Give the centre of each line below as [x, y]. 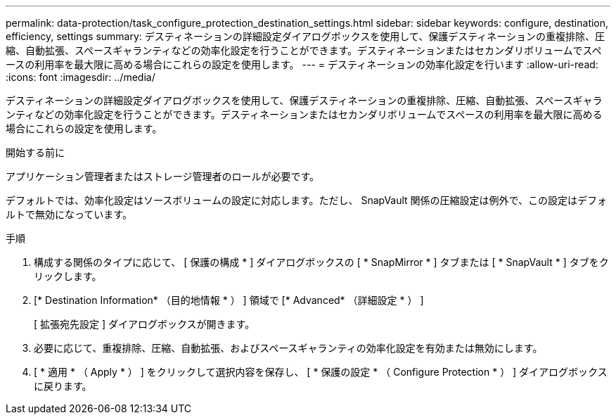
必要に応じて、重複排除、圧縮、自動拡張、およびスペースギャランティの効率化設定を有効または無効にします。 [288, 348]
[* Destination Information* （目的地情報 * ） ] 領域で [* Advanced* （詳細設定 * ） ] [229, 300]
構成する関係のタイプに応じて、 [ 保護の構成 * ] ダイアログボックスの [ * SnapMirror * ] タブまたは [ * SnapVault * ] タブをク [321, 262]
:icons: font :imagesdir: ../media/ [81, 77]
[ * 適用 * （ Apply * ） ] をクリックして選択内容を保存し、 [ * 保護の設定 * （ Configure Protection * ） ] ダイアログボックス [321, 372]
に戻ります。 [63, 386]
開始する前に [35, 152]
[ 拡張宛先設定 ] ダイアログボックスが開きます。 [145, 324]
